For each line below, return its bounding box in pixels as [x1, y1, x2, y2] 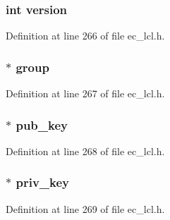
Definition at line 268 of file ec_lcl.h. [6, 143, 165, 158]
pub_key [16, 116, 68, 133]
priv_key [16, 173, 69, 191]
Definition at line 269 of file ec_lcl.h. [6, 201, 165, 216]
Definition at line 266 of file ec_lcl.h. [6, 28, 165, 43]
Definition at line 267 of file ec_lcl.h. [6, 86, 165, 101]
